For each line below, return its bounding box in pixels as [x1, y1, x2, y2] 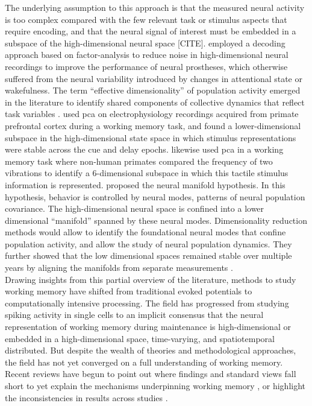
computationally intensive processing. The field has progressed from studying [5, 296, 289, 309]
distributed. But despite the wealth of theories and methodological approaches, [5, 344, 296, 357]
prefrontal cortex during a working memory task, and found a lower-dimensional [5, 119, 301, 132]
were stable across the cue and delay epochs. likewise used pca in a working [5, 143, 284, 156]
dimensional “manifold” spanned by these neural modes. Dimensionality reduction [5, 214, 307, 226]
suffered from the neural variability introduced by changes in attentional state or [5, 72, 302, 84]
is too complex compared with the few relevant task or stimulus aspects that [5, 13, 287, 25]
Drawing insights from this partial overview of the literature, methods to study [5, 273, 296, 285]
